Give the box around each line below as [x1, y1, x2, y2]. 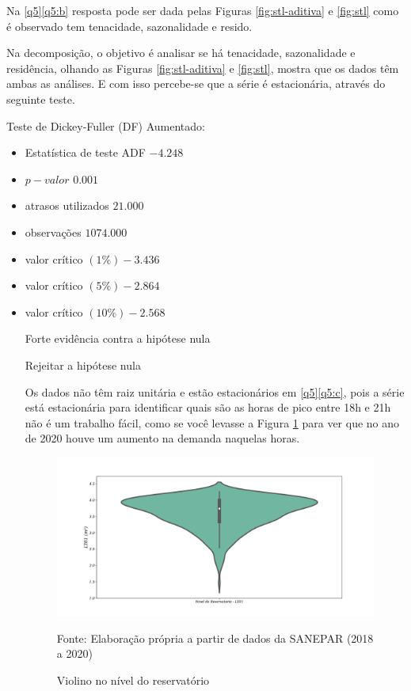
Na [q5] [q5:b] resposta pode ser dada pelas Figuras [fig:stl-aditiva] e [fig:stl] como [6, 2, 399, 18]
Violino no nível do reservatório [56, 671, 210, 688]
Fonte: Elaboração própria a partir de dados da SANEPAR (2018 [56, 629, 374, 646]
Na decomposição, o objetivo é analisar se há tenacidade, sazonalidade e [6, 44, 356, 61]
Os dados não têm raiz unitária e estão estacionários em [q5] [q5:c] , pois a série [25, 383, 405, 400]
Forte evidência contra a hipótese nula [25, 330, 211, 347]
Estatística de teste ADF [25, 144, 146, 161]
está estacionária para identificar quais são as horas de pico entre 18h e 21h [25, 399, 391, 416]
